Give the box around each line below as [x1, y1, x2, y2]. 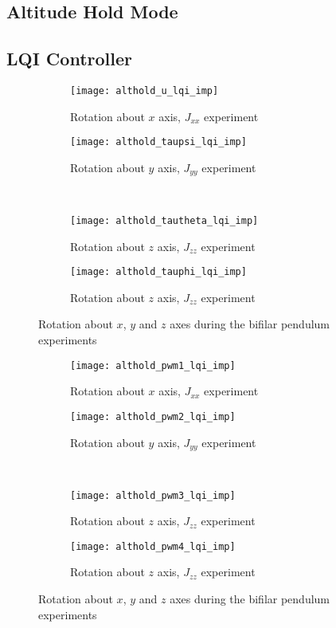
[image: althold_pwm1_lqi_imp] [70, 359, 236, 371]
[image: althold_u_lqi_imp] [70, 84, 219, 96]
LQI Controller [6, 46, 132, 71]
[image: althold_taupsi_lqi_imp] [70, 136, 247, 148]
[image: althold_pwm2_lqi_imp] [70, 410, 236, 422]
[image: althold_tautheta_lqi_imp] [70, 214, 259, 226]
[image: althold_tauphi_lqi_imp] [70, 266, 247, 278]
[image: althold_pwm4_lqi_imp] [70, 540, 236, 552]
